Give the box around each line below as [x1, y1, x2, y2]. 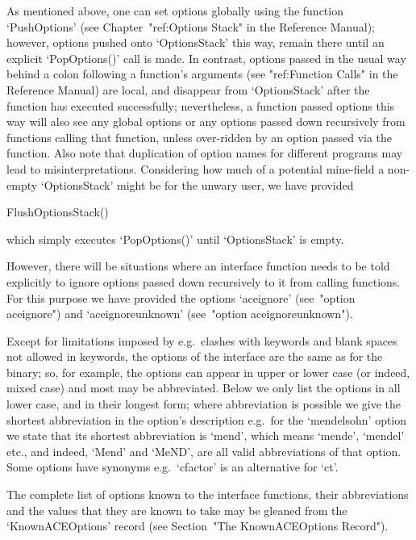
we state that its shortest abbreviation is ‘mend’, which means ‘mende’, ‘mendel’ [6, 427, 405, 444]
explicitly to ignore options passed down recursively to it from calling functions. [6, 273, 401, 290]
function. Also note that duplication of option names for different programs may [6, 144, 403, 161]
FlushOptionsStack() [6, 203, 109, 220]
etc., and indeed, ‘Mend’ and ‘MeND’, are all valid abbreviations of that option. [6, 442, 401, 459]
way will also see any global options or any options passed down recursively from [6, 113, 406, 130]
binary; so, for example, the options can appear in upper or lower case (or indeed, [6, 363, 410, 380]
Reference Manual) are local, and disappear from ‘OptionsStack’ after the [6, 81, 370, 98]
